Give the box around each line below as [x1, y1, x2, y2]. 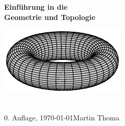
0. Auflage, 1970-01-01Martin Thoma [4, 112, 119, 123]
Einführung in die [4, 2, 68, 12]
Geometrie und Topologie [4, 11, 95, 22]
